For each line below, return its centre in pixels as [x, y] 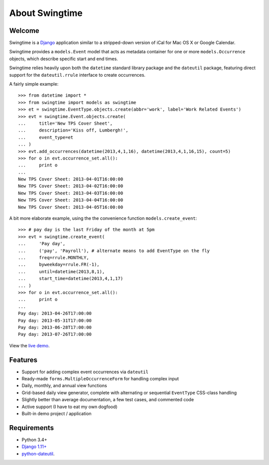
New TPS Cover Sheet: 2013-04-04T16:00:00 [71, 200]
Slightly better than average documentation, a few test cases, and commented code [108, 400]
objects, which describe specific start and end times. [64, 59]
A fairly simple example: [34, 84]
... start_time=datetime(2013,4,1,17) [71, 279]
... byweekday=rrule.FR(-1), [59, 265]
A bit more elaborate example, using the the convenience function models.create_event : [103, 218]
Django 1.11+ [34, 447]
